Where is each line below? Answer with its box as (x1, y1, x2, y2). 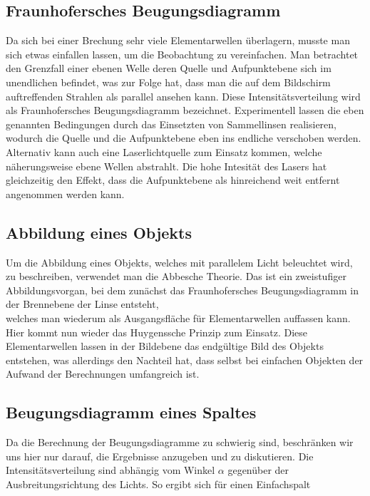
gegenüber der (227, 463, 289, 477)
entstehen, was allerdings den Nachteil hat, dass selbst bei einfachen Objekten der (6, 352, 364, 367)
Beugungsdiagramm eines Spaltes (6, 401, 257, 423)
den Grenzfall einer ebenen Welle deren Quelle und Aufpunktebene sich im (6, 61, 332, 76)
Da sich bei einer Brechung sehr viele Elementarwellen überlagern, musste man (6, 33, 350, 48)
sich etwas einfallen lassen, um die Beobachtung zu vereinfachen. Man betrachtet (6, 46, 359, 61)
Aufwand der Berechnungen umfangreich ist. (6, 366, 200, 381)
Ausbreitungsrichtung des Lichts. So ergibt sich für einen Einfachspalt (6, 476, 311, 491)
